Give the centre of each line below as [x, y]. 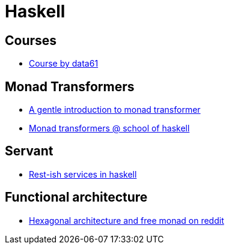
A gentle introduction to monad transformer [115, 110]
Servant [29, 151]
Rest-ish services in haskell [83, 174]
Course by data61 [64, 64]
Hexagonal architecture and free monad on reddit [127, 220]
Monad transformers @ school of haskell [109, 128]
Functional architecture [76, 197]
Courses [31, 40]
